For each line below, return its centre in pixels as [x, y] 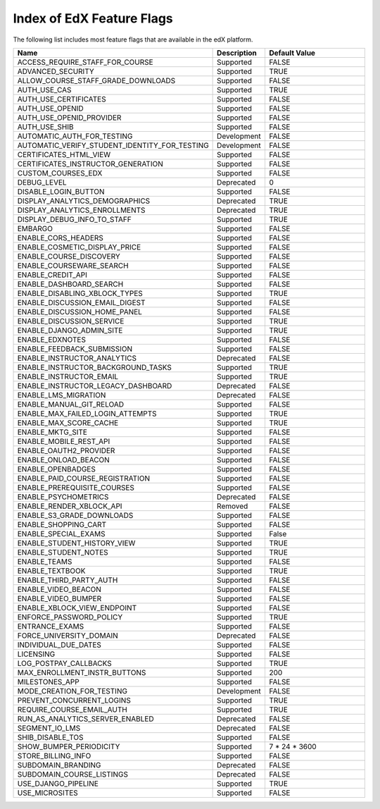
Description [237, 53]
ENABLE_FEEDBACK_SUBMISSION [75, 349]
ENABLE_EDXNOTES [51, 340]
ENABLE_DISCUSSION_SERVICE [71, 321]
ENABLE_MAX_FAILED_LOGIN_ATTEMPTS [87, 414]
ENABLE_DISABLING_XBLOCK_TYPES [80, 293]
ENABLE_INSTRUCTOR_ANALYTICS [77, 358]
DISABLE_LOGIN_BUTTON [61, 192]
